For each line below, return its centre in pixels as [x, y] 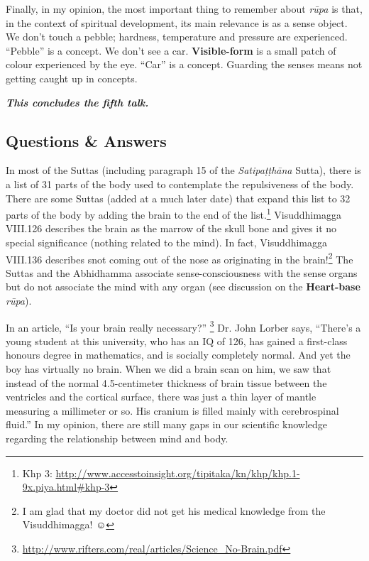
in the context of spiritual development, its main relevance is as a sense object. [177, 22]
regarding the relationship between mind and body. [117, 439]
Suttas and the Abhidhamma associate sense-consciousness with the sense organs [182, 272]
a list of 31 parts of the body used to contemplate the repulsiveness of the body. [180, 184]
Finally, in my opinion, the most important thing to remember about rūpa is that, [184, 9]
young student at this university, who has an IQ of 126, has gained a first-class [177, 341]
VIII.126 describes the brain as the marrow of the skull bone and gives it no [171, 228]
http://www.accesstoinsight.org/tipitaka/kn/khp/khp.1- [178, 473]
